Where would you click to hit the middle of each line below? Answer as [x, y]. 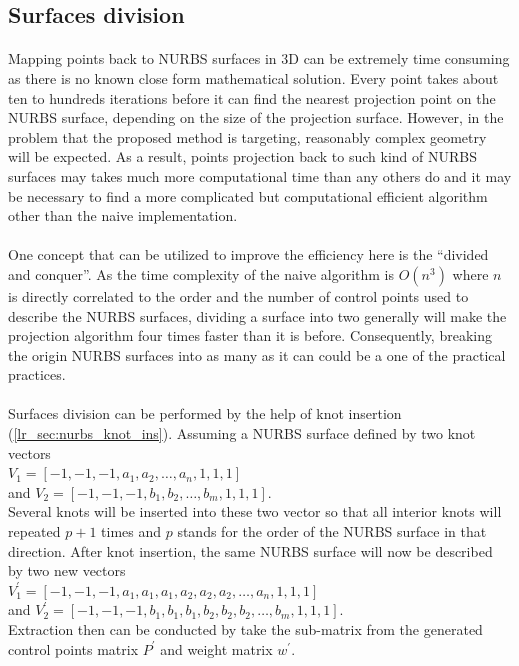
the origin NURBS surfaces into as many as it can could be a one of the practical [257, 354]
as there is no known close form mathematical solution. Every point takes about [253, 77]
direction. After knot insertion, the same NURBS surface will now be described [250, 550]
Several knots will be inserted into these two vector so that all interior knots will [255, 511]
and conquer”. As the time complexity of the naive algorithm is [201, 273]
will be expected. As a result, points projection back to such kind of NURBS [242, 156]
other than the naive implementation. [123, 215]
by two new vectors [67, 570]
